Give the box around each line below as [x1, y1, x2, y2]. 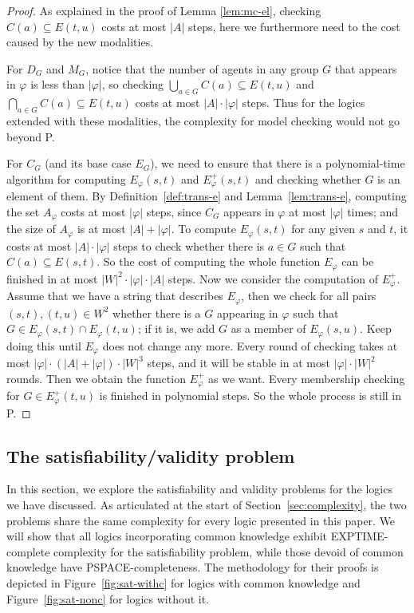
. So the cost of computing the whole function [97, 253, 321, 270]
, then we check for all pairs [241, 287, 377, 304]
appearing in [216, 304, 278, 321]
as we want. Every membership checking [208, 370, 405, 386]
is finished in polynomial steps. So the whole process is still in [99, 387, 402, 404]
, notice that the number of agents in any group [85, 60, 319, 77]
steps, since [146, 203, 202, 219]
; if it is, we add [137, 320, 215, 337]
